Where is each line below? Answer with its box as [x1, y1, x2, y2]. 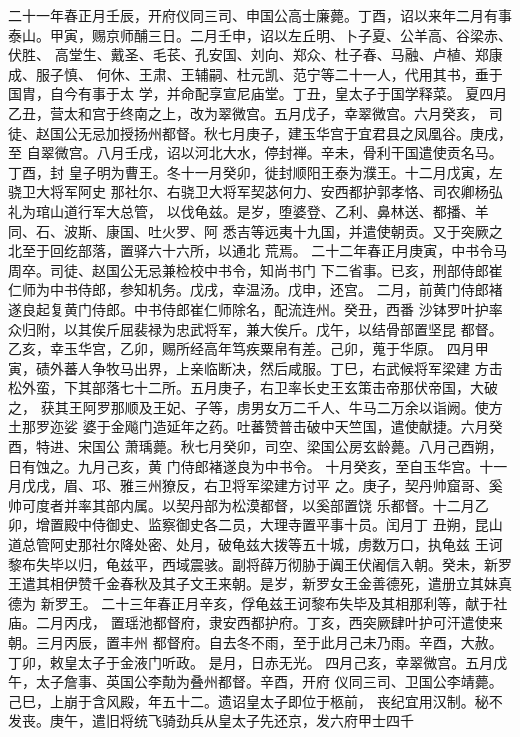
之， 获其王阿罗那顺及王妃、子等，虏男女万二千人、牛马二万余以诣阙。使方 [8, 396, 503, 417]
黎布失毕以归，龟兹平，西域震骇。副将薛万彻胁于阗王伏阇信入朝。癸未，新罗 [8, 553, 512, 574]
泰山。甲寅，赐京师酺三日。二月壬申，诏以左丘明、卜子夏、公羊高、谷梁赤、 [8, 24, 512, 45]
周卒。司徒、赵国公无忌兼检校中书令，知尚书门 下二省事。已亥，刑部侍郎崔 [8, 259, 503, 280]
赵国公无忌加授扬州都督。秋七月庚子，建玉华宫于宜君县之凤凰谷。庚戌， [35, 122, 512, 143]
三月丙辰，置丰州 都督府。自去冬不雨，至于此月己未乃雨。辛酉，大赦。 [35, 632, 503, 652]
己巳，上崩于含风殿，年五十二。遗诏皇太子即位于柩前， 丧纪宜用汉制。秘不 [8, 690, 503, 711]
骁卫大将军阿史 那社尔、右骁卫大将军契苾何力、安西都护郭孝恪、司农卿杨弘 [8, 181, 503, 202]
